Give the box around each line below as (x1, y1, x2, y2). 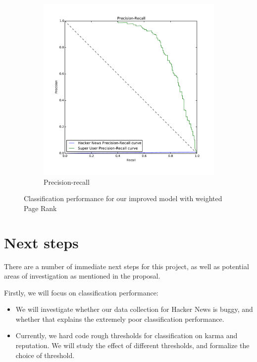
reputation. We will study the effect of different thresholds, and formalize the (15, 340, 250, 351)
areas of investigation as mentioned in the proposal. (4, 271, 160, 281)
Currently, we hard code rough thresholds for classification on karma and (15, 330, 238, 341)
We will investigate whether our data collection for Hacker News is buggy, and (15, 304, 253, 314)
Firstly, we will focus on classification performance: (4, 287, 158, 297)
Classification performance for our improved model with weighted (24, 193, 222, 204)
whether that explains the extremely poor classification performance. (15, 313, 224, 324)
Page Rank (24, 203, 57, 213)
